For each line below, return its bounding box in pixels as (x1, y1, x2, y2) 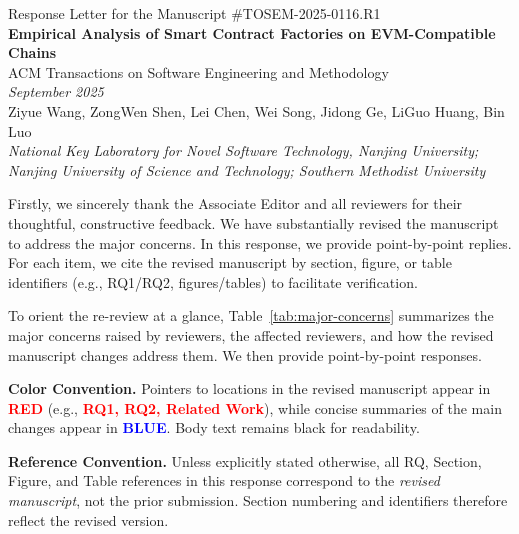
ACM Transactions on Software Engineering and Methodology (8, 61, 389, 82)
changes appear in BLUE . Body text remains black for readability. (8, 417, 420, 438)
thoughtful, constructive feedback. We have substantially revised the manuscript (8, 212, 499, 233)
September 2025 (8, 81, 104, 102)
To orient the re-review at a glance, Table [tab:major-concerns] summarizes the (8, 305, 494, 326)
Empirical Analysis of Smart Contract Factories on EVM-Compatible (8, 22, 496, 43)
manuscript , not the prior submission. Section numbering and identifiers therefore (8, 490, 508, 511)
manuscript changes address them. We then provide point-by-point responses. (8, 344, 482, 365)
